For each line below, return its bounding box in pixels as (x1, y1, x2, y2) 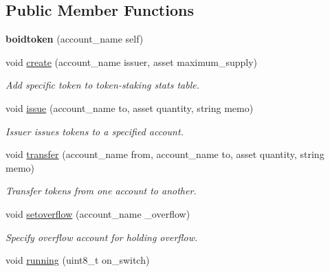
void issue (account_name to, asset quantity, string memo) (5, 100, 254, 115)
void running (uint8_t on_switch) (5, 253, 150, 267)
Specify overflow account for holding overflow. (5, 229, 198, 244)
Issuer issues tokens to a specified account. (5, 124, 184, 138)
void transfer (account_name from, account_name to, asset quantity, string (5, 147, 324, 161)
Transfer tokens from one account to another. (5, 183, 197, 198)
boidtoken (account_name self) (5, 32, 144, 46)
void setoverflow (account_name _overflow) (5, 206, 190, 220)
